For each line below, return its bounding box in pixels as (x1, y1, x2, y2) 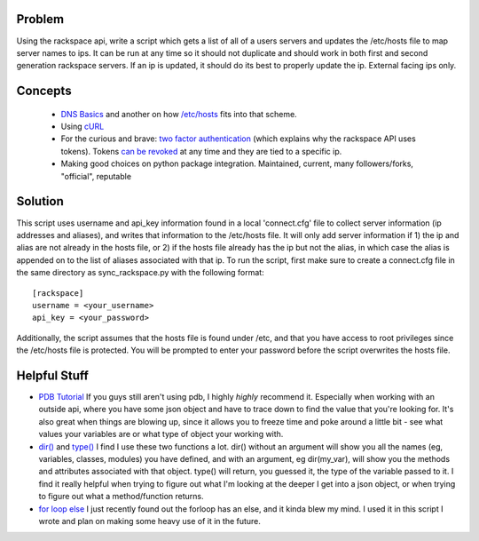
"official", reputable (60, 171, 132, 181)
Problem (16, 12, 65, 27)
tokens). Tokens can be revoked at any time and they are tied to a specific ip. (60, 146, 342, 156)
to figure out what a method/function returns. (38, 491, 204, 502)
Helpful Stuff (16, 368, 89, 383)
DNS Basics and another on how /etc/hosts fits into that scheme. (60, 108, 297, 119)
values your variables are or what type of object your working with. (38, 429, 284, 440)
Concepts (16, 84, 72, 99)
